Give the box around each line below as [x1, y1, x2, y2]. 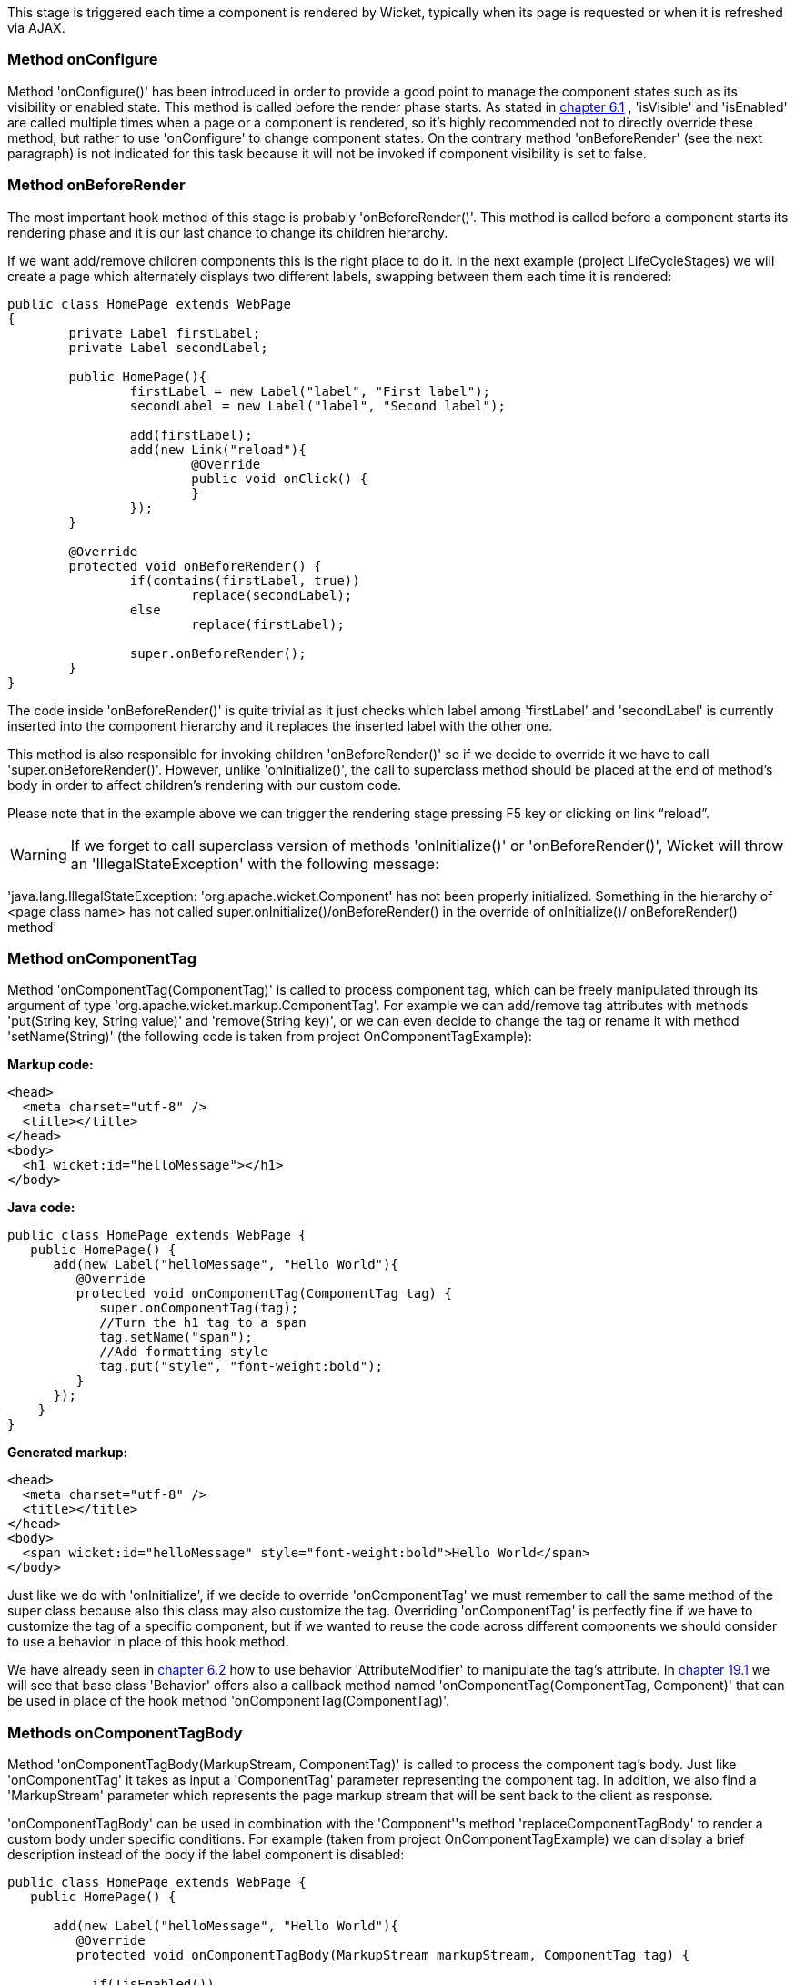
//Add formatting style [99, 1344, 268, 1360]
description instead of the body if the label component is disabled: [7, 1847, 405, 1862]
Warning [10, 845, 67, 864]
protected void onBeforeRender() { [68, 558, 322, 573]
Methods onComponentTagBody [7, 1723, 243, 1742]
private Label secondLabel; [68, 339, 268, 355]
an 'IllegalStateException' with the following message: [70, 854, 439, 873]
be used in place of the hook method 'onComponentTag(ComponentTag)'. [7, 1693, 450, 1709]
